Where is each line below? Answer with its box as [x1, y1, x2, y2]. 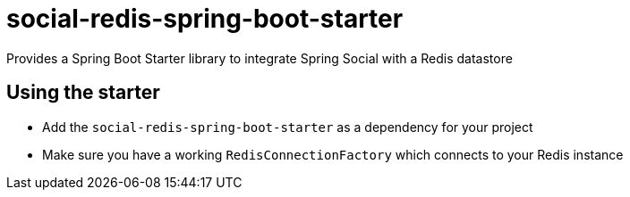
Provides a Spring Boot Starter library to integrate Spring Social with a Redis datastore [6, 50, 513, 66]
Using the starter [6, 81, 160, 104]
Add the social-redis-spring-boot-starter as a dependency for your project [42, 119, 533, 135]
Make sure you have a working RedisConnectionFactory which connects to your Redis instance [42, 146, 624, 162]
